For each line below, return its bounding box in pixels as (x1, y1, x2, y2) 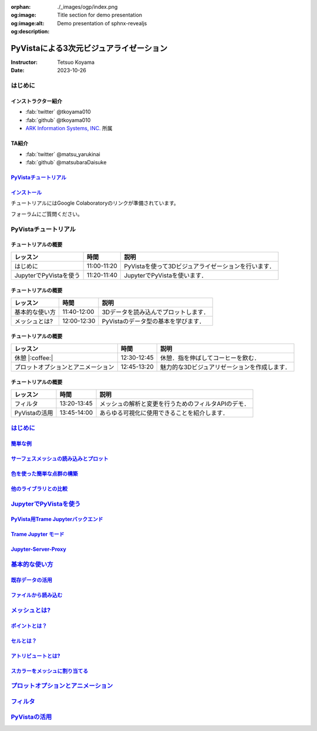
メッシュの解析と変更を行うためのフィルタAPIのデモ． (99, 400, 250, 408)
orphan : (11, 4, 31, 10)
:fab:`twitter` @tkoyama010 (25, 109, 91, 116)
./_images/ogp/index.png (57, 4, 118, 10)
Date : (11, 67, 25, 74)
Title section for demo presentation (57, 12, 143, 19)
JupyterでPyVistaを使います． (124, 271, 208, 279)
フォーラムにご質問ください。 (11, 210, 83, 217)
